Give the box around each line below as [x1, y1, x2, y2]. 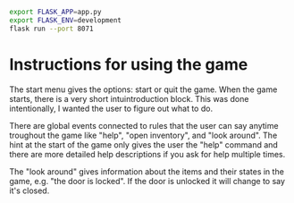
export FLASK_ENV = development [9, 15, 122, 25]
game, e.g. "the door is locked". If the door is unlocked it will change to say [9, 175, 286, 186]
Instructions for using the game [9, 54, 248, 74]
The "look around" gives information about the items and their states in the [9, 165, 284, 177]
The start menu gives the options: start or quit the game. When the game [9, 84, 278, 95]
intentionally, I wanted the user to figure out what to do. [9, 103, 213, 114]
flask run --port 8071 [9, 24, 94, 33]
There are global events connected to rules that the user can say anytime [9, 120, 279, 131]
